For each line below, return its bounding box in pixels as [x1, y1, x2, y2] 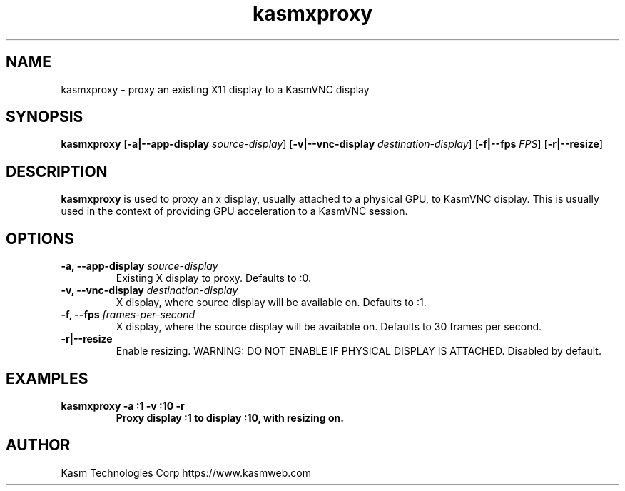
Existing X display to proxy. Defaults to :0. [116, 272, 312, 285]
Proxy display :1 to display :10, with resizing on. [116, 411, 344, 424]
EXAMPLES [6, 369, 88, 388]
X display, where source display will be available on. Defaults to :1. [116, 296, 427, 309]
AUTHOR [6, 436, 71, 455]
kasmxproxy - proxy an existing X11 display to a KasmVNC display [61, 83, 370, 96]
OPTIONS [6, 229, 74, 248]
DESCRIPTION [6, 162, 108, 181]
